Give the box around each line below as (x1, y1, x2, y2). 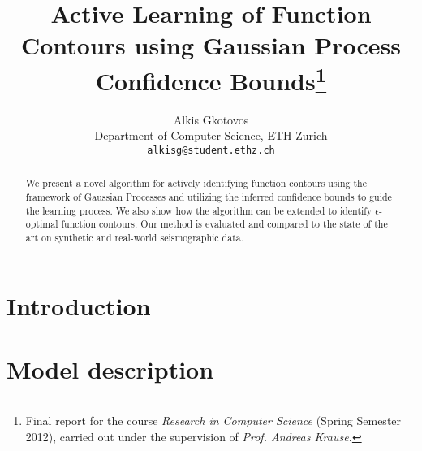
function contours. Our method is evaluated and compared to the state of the (61, 217, 388, 231)
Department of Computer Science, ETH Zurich (94, 127, 328, 144)
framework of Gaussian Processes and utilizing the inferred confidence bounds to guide (25, 190, 392, 204)
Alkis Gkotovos (173, 111, 249, 128)
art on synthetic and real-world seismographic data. (25, 231, 244, 245)
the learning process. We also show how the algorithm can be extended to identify (25, 203, 372, 217)
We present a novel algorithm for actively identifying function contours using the (25, 176, 367, 190)
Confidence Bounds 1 (95, 60, 327, 97)
